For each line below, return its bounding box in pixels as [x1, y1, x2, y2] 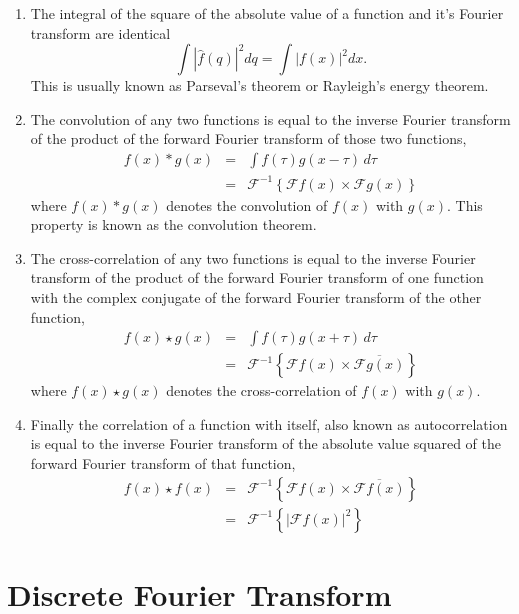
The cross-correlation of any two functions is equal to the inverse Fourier [30, 247, 476, 268]
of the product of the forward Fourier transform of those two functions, [30, 128, 467, 149]
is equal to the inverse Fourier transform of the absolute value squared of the [30, 433, 501, 454]
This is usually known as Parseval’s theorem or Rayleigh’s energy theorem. [30, 75, 489, 96]
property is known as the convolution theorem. [30, 214, 317, 235]
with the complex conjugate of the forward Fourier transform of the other [30, 286, 482, 307]
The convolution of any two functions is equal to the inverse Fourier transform [30, 108, 511, 129]
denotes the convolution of [166, 194, 328, 215]
